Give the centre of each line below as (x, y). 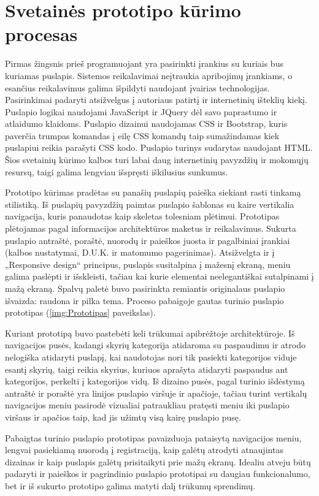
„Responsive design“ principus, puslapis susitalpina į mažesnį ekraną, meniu (148, 264)
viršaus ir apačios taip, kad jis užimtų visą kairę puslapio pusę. (123, 417)
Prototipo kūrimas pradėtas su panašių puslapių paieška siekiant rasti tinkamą (153, 192)
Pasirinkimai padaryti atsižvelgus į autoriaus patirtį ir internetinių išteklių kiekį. (156, 100)
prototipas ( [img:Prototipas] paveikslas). (80, 312)
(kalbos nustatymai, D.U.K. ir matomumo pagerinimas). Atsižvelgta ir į (140, 252)
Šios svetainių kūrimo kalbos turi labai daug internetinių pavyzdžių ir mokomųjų (157, 160)
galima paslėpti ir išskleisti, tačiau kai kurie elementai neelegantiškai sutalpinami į (159, 276)
